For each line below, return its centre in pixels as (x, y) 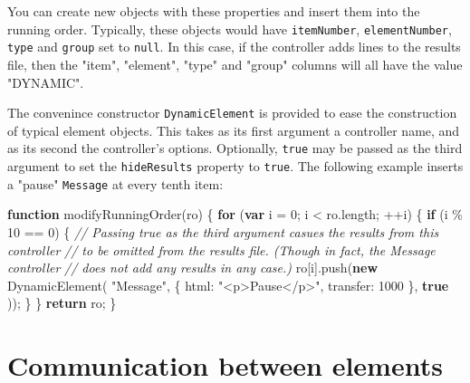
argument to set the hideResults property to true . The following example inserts (235, 166)
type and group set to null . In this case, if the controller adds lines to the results (234, 47)
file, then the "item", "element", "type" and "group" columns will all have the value (235, 64)
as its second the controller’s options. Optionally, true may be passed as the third (235, 148)
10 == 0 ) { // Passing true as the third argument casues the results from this (223, 231)
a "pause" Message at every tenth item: (115, 183)
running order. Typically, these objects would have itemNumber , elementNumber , (230, 29)
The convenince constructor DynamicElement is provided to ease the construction (232, 113)
